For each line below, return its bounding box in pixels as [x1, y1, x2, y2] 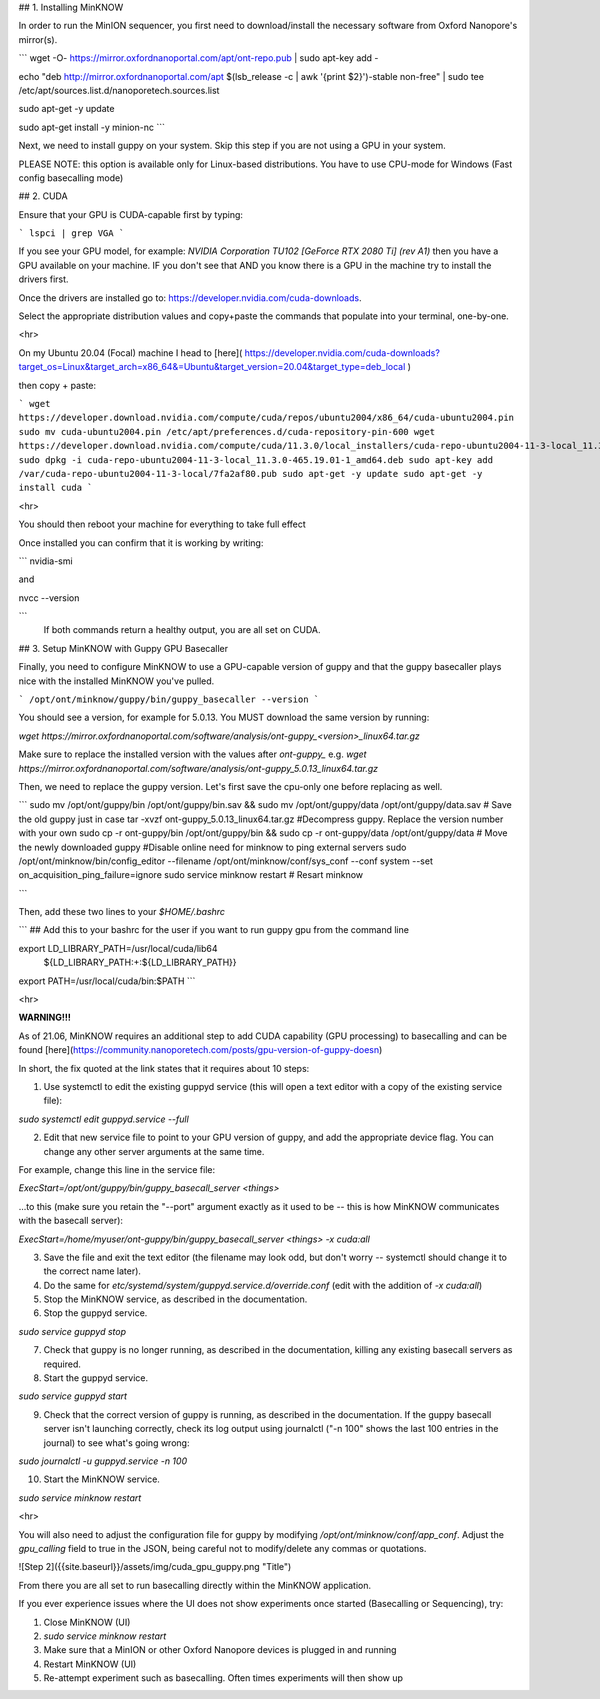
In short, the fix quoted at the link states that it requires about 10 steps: [18, 1062, 310, 1074]
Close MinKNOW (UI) [43, 1616, 131, 1628]
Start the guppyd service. [43, 1372, 149, 1384]
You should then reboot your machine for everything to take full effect [18, 518, 307, 530]
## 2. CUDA [18, 190, 69, 202]
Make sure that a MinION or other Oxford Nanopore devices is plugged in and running [43, 1644, 397, 1656]
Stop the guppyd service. [43, 1307, 148, 1319]
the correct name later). [43, 1265, 142, 1277]
